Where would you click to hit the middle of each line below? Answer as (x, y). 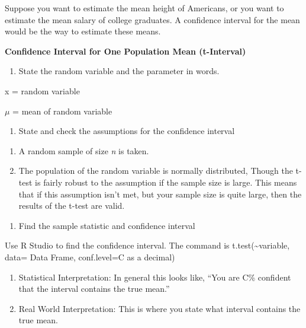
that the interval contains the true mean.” (94, 289)
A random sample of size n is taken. (84, 150)
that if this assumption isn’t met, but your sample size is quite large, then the (160, 194)
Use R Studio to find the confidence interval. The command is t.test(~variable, (147, 245)
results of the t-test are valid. (72, 206)
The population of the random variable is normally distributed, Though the (156, 171)
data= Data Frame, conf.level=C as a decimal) (90, 257)
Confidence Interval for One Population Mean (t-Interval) (125, 51)
